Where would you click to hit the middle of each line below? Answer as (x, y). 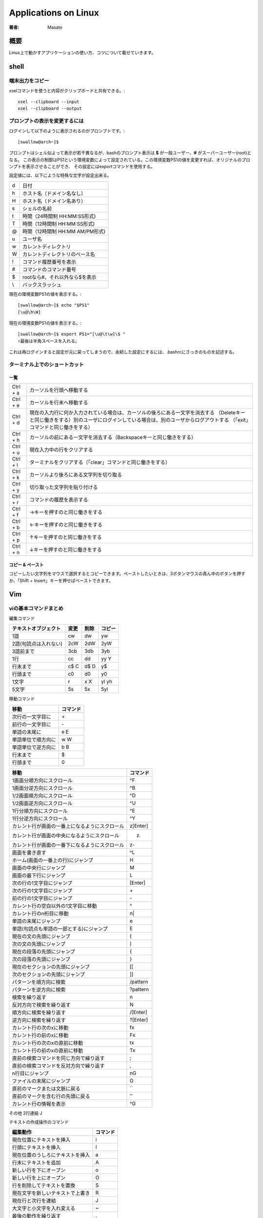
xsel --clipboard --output (50, 109)
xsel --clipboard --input (49, 102)
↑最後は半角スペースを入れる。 (49, 341)
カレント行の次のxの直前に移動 (47, 1043)
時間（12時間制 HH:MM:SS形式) (58, 224)
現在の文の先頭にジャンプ (41, 936)
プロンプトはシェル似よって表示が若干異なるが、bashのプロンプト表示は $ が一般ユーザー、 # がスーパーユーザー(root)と (130, 153)
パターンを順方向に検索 (39, 982)
